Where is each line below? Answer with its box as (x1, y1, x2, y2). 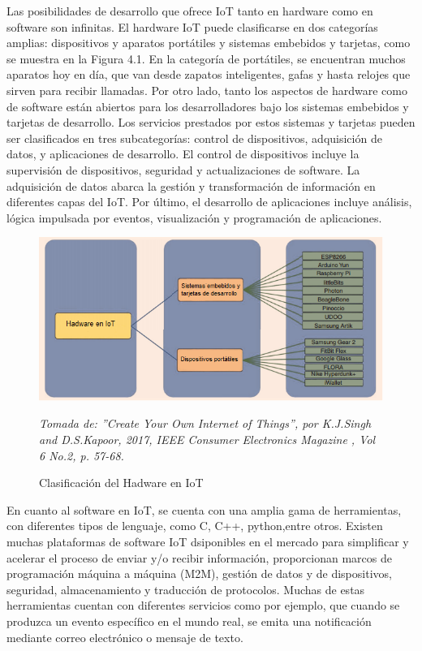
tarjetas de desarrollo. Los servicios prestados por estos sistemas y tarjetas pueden (6, 114, 416, 131)
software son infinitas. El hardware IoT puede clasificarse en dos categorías (6, 18, 378, 35)
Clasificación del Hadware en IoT (39, 474, 204, 491)
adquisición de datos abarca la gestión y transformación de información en (6, 177, 376, 194)
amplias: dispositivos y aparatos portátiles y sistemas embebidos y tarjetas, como (6, 34, 411, 51)
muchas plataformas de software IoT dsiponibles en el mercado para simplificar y (6, 533, 409, 550)
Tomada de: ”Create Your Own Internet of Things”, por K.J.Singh (39, 415, 372, 432)
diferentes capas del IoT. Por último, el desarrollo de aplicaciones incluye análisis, (6, 193, 412, 210)
